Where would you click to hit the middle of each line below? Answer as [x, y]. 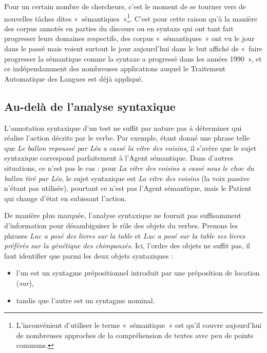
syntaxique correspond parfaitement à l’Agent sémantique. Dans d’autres [119, 158]
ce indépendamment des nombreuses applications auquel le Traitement [115, 68]
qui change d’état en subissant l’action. [65, 198]
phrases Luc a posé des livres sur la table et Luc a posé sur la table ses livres [125, 235]
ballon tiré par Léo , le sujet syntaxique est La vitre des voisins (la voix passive [127, 178]
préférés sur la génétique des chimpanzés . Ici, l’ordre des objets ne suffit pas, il [127, 246]
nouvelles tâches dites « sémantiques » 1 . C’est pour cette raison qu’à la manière [131, 17]
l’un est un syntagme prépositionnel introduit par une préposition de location [138, 273]
